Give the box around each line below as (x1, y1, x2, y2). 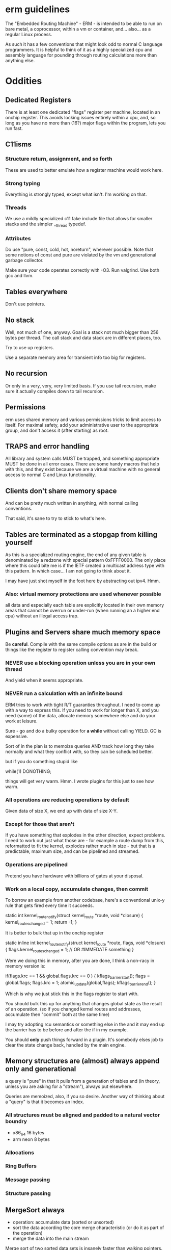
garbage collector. (5, 257, 44, 264)
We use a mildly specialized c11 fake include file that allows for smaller (5, 216, 153, 222)
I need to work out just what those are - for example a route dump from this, (5, 838, 164, 844)
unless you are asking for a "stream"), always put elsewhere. (5, 1083, 133, 1089)
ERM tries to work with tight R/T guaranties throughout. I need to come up (5, 701, 160, 708)
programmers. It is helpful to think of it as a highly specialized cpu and (5, 46, 153, 53)
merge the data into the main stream (12, 1235, 89, 1242)
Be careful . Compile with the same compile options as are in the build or (5, 641, 157, 647)
